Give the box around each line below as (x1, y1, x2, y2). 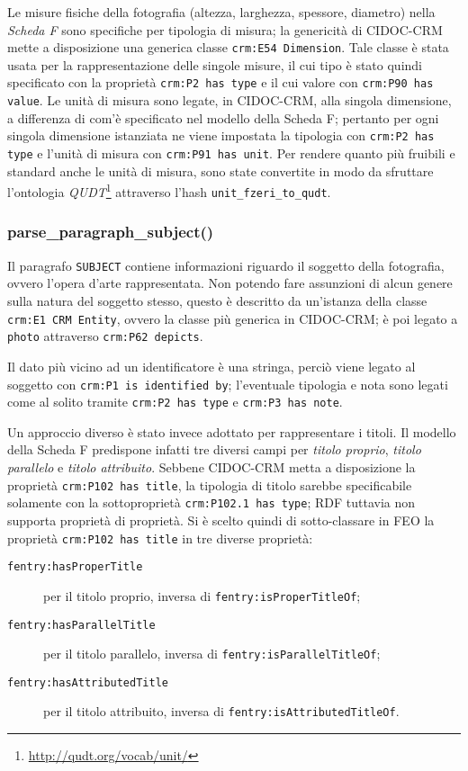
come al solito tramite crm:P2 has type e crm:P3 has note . (7, 392, 343, 411)
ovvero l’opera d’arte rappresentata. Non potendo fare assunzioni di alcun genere (7, 273, 453, 292)
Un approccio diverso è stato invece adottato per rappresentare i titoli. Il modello (7, 422, 456, 441)
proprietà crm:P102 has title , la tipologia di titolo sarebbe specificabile (7, 475, 412, 494)
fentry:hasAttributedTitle (7, 676, 168, 689)
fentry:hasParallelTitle (7, 618, 156, 632)
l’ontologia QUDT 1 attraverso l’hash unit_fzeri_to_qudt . (7, 180, 331, 201)
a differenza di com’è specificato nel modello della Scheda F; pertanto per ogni (7, 108, 439, 127)
